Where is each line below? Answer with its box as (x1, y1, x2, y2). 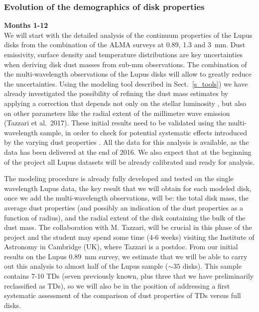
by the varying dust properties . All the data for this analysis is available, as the (4, 137, 249, 147)
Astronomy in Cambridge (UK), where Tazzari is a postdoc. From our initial (4, 241, 238, 252)
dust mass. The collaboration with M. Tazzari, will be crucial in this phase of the (4, 222, 252, 232)
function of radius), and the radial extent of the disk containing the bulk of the (4, 212, 246, 222)
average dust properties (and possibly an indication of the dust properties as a (4, 202, 243, 212)
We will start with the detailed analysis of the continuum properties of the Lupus (4, 29, 253, 40)
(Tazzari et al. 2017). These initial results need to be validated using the (4, 117, 226, 128)
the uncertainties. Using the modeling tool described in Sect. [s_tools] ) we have (4, 78, 248, 89)
